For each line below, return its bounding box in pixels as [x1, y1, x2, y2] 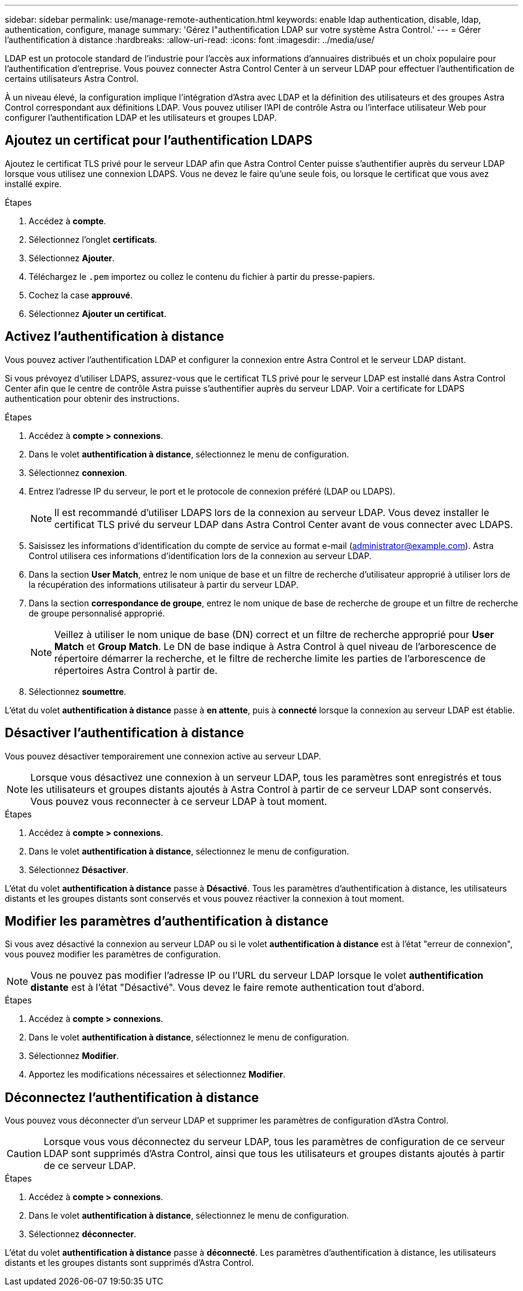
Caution [7, 1147, 42, 1160]
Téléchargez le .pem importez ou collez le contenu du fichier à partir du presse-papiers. [29, 271, 375, 282]
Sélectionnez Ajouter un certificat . [29, 308, 167, 319]
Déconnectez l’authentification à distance [5, 1089, 259, 1105]
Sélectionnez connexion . [29, 467, 127, 478]
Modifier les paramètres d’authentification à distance [5, 913, 328, 929]
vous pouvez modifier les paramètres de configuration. [5, 949, 221, 960]
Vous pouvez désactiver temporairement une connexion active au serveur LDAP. [5, 750, 321, 761]
